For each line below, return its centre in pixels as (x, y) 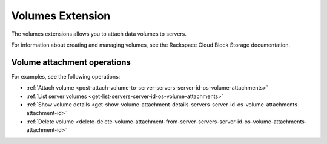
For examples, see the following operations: (66, 76)
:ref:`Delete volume (50, 122)
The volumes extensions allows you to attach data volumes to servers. (99, 34)
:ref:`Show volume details (58, 105)
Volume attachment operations (71, 62)
